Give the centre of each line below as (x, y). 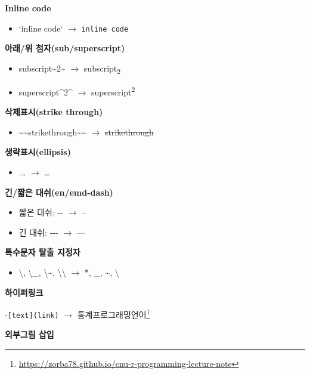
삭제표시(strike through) (54, 112)
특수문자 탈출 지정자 (43, 252)
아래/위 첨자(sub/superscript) (65, 48)
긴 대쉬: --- (38, 232)
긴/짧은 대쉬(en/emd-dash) (59, 192)
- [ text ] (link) (32, 314)
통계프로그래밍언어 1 (114, 313)
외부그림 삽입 (30, 334)
